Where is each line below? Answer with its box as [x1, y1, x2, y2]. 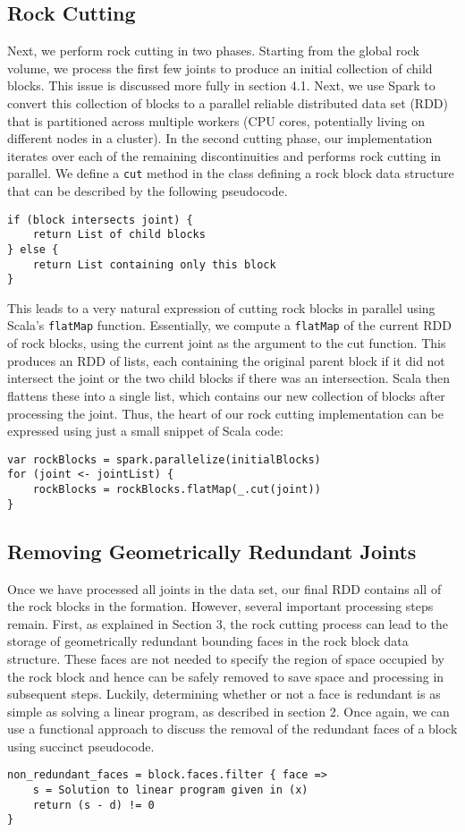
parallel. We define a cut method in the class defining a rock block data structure [7, 164, 454, 183]
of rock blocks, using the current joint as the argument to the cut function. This [7, 334, 446, 352]
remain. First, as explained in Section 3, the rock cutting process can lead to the [7, 614, 448, 632]
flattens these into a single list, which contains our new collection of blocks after [7, 386, 445, 404]
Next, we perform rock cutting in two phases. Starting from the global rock [7, 41, 419, 60]
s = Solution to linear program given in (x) [32, 784, 309, 797]
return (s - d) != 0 [32, 798, 155, 811]
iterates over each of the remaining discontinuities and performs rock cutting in [7, 146, 442, 165]
